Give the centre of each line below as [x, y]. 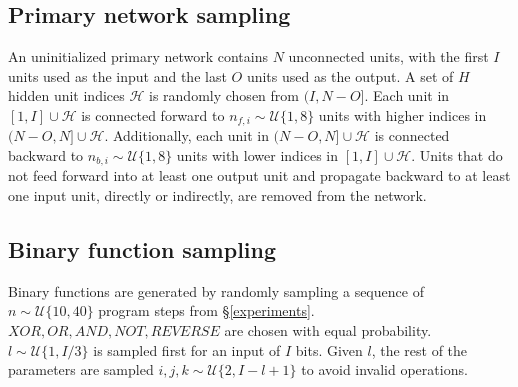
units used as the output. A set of [350, 75]
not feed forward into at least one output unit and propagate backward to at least [259, 175]
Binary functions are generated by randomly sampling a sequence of [216, 290]
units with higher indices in [402, 114]
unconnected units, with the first [388, 56]
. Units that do [457, 155]
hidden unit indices [66, 95]
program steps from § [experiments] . [206, 310]
